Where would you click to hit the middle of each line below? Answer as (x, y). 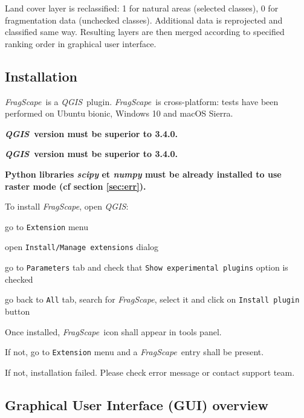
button (18, 311)
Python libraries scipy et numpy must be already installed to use (143, 174)
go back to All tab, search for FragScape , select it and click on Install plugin (152, 299)
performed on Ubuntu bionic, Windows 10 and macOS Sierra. (119, 113)
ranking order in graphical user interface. (81, 43)
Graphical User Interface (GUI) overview (137, 404)
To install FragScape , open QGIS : (67, 206)
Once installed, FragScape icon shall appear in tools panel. (113, 331)
